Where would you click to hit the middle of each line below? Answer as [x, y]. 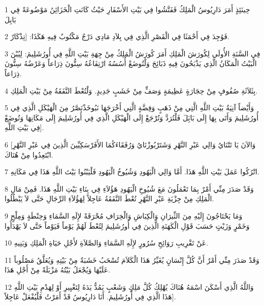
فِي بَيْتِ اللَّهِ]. [24, 127]
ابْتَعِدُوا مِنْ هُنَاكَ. [29, 154]
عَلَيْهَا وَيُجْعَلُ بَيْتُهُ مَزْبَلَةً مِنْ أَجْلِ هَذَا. [57, 270]
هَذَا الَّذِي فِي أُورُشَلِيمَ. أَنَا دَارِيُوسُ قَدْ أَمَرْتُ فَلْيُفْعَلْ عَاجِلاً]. [90, 297]
